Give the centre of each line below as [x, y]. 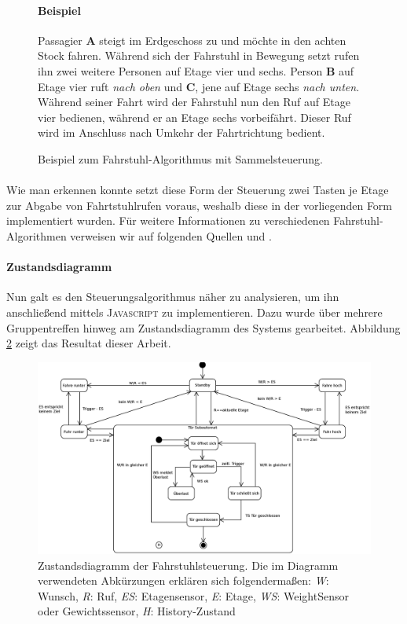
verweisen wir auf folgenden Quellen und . [171, 235]
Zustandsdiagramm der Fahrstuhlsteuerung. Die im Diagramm [188, 565]
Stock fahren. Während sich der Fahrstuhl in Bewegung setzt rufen [199, 55]
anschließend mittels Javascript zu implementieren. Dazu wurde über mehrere [194, 312]
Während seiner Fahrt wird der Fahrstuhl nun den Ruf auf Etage [194, 102]
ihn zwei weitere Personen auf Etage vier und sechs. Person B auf [196, 70]
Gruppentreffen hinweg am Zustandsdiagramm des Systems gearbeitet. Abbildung [203, 327]
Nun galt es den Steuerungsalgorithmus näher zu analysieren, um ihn [173, 297]
